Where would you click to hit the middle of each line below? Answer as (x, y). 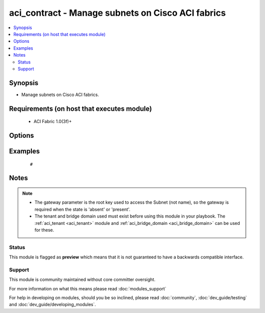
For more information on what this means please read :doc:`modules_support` (88, 288)
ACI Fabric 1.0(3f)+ (53, 122)
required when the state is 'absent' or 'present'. (82, 209)
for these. (44, 230)
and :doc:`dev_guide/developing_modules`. (53, 305)
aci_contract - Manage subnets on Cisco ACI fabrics (117, 13)
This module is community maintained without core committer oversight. (82, 280)
